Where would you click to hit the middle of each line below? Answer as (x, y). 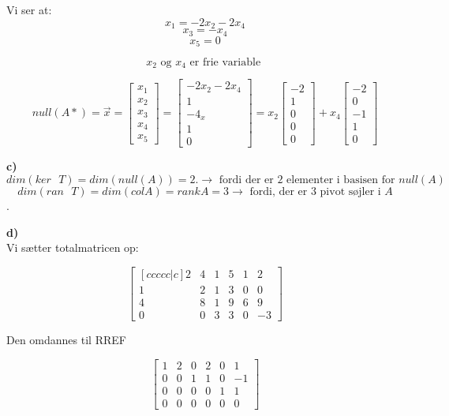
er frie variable (225, 62)
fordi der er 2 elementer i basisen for (307, 180)
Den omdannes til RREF (66, 339)
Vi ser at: (29, 9)
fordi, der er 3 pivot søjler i (315, 192)
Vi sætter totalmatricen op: (73, 247)
